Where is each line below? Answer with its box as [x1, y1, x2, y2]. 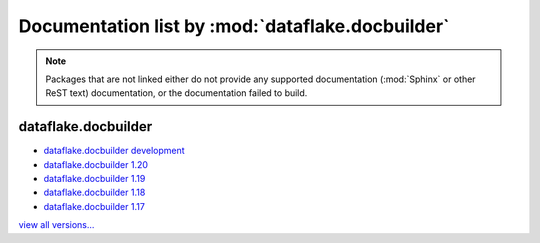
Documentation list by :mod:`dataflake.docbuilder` [18, 15, 450, 37]
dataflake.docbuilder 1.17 [43, 200, 145, 212]
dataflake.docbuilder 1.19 [43, 173, 146, 185]
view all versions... [18, 219, 95, 231]
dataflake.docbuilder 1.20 [43, 158, 149, 170]
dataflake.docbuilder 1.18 [43, 186, 146, 199]
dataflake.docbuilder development [43, 145, 185, 157]
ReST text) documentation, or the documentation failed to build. [45, 87, 308, 99]
